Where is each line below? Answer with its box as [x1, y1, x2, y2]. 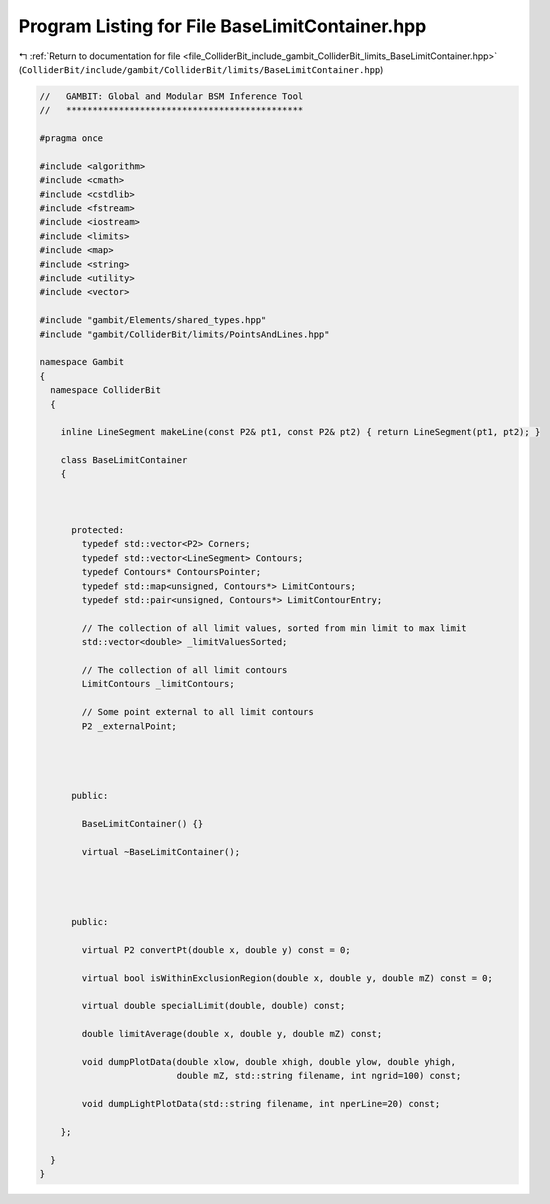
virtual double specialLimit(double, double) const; [81, 1000, 346, 1012]
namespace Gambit [39, 356, 125, 368]
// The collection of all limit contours [81, 664, 288, 675]
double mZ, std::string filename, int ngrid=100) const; [176, 1070, 462, 1082]
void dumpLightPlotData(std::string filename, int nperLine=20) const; [81, 1098, 441, 1110]
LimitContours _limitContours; [81, 678, 235, 690]
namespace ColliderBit [50, 385, 162, 396]
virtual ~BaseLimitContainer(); [81, 846, 240, 858]
